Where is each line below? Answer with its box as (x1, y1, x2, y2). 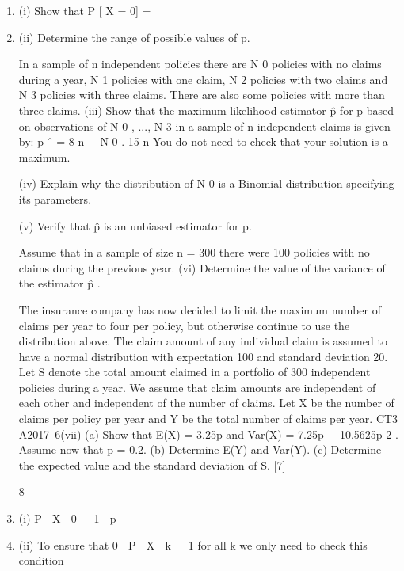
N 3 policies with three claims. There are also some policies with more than (18, 86, 385, 103)
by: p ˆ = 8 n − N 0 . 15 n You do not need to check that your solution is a (18, 133, 388, 150)
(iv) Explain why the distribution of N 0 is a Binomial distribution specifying (18, 175, 394, 192)
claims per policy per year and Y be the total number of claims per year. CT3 (18, 410, 398, 427)
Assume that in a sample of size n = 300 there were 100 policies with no (18, 244, 370, 261)
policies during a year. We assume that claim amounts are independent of (18, 379, 376, 395)
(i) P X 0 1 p (18, 510, 116, 527)
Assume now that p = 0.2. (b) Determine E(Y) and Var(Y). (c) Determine (18, 441, 382, 458)
